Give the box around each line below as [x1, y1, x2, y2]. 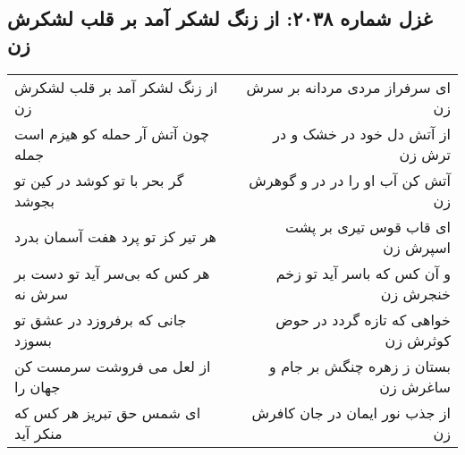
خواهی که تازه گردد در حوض [275, 308, 451, 330]
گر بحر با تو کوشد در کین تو [14, 169, 184, 190]
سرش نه [14, 282, 69, 304]
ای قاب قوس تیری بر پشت [285, 215, 451, 237]
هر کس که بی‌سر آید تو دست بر [14, 262, 210, 283]
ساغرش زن [379, 375, 451, 397]
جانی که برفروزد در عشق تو [14, 308, 187, 330]
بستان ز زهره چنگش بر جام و [269, 355, 451, 376]
